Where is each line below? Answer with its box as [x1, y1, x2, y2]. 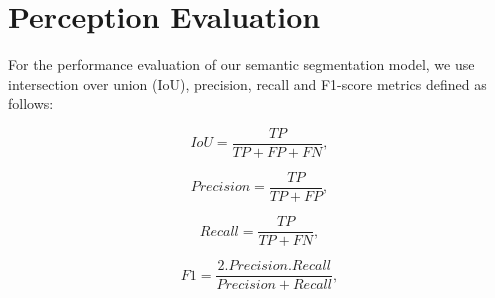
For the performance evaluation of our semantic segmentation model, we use [8, 54, 475, 75]
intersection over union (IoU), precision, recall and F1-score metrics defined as [8, 73, 487, 94]
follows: [8, 93, 54, 114]
